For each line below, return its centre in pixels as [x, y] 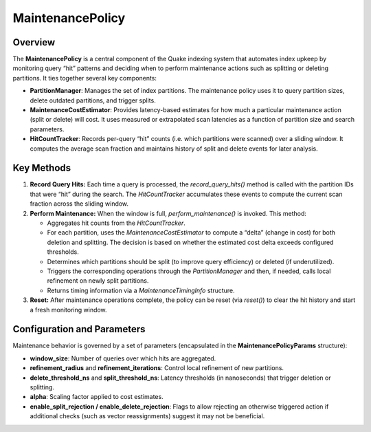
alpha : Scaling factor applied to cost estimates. [97, 397]
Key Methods [42, 168]
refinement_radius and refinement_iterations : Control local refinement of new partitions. [157, 368]
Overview [34, 42]
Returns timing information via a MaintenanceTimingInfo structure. [141, 290]
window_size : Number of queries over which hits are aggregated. [123, 358]
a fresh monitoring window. [68, 310]
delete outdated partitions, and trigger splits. [93, 100]
